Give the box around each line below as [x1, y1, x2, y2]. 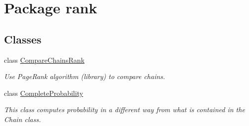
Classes [4, 31, 42, 46]
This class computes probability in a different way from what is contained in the [4, 104, 245, 115]
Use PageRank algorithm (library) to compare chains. [4, 71, 165, 82]
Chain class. [4, 114, 41, 124]
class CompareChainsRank [4, 54, 85, 65]
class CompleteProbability [4, 87, 83, 98]
